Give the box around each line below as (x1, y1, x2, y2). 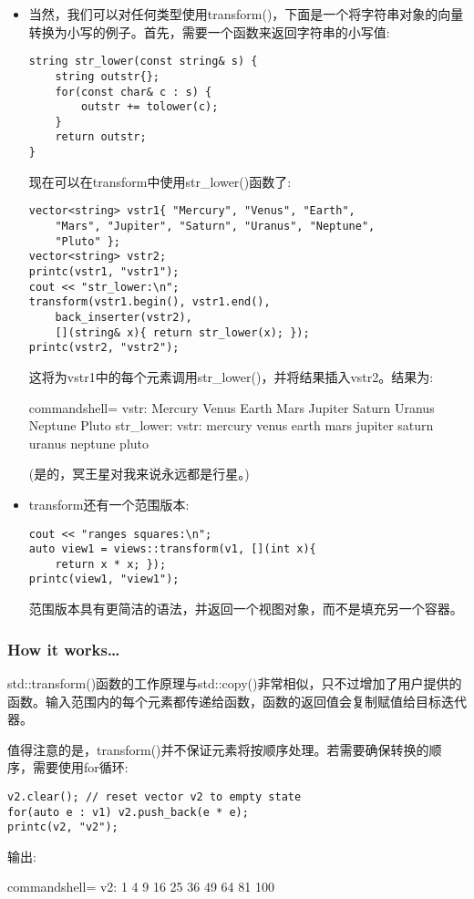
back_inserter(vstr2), (55, 310, 192, 324)
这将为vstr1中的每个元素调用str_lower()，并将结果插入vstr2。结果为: (28, 367, 434, 386)
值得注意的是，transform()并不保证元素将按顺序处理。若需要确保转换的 (7, 739, 429, 759)
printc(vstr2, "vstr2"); (28, 341, 180, 355)
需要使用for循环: (32, 758, 129, 777)
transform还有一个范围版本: (28, 494, 190, 513)
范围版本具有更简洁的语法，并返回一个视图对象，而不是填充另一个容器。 (28, 599, 463, 618)
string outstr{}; (55, 69, 160, 83)
